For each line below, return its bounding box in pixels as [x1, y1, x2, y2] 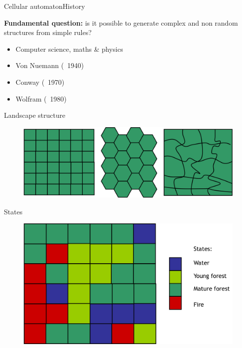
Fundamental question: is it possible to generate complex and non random [4, 17, 238, 28]
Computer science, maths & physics [15, 43, 123, 54]
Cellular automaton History [4, 1, 85, 11]
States [4, 206, 23, 216]
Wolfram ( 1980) [15, 93, 67, 104]
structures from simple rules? [4, 27, 92, 37]
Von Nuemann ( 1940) [15, 60, 84, 70]
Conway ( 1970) [15, 76, 65, 87]
